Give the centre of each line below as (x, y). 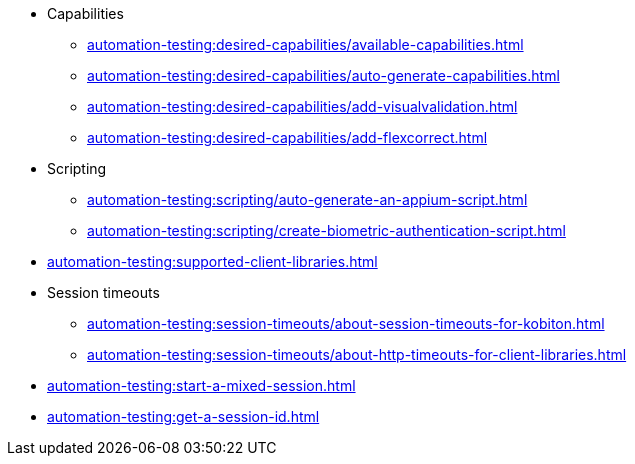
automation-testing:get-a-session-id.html (183, 416)
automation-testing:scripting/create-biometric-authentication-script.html (326, 230)
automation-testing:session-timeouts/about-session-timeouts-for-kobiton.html (346, 323)
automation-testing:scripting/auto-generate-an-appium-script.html (307, 199)
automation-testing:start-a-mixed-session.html (201, 385)
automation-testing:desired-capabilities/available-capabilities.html (305, 44)
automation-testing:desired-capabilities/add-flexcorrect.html (287, 137)
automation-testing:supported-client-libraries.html (212, 261)
